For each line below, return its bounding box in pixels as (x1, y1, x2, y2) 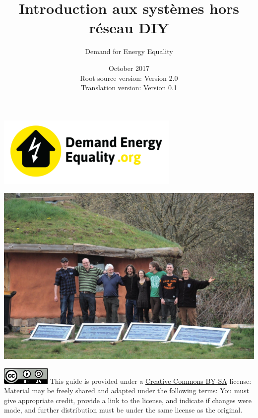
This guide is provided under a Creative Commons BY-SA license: (50, 375, 252, 386)
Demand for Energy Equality (85, 46, 173, 57)
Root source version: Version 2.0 (80, 72, 178, 83)
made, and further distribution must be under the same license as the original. (4, 405, 243, 415)
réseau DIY (89, 17, 169, 38)
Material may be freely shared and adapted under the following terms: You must (4, 385, 249, 396)
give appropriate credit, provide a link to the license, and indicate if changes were (4, 395, 252, 405)
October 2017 (108, 62, 150, 73)
